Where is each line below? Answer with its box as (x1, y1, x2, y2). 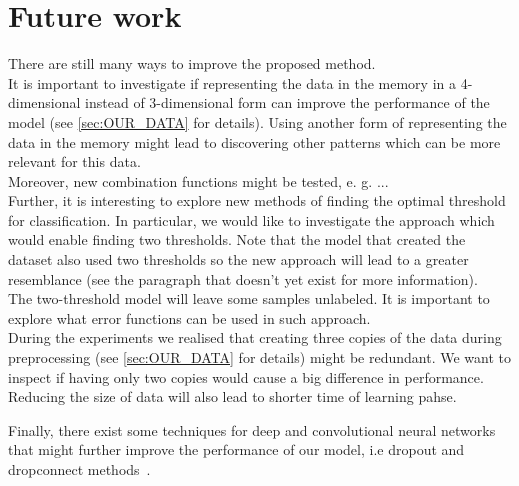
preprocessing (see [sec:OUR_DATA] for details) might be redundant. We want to (8, 347, 511, 368)
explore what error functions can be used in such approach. (8, 307, 371, 328)
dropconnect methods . (8, 459, 151, 479)
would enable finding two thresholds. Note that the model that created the (8, 229, 466, 250)
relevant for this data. (8, 151, 141, 172)
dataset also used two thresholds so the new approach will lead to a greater (8, 249, 469, 270)
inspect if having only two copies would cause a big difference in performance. (8, 366, 484, 387)
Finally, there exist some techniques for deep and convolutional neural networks (8, 419, 496, 440)
